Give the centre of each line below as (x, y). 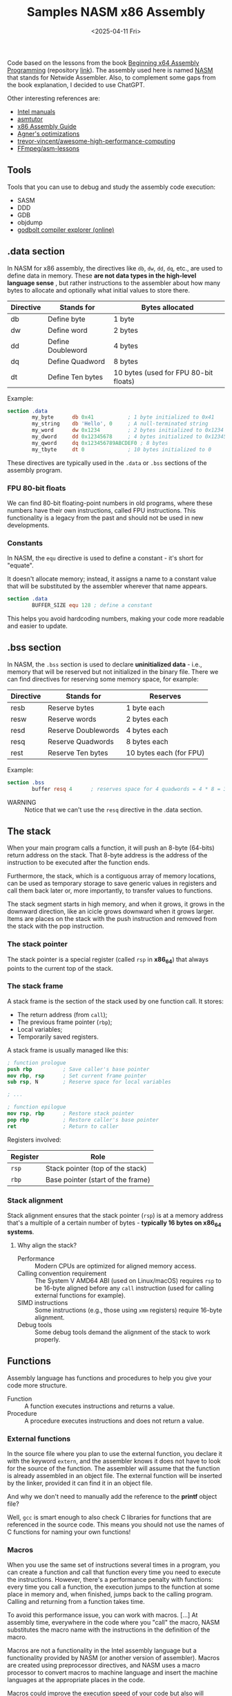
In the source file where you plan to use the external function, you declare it (115, 1453)
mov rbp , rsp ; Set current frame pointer (77, 1076)
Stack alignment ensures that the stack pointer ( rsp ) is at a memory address (115, 1215)
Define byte (67, 319)
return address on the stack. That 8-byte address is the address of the (107, 855)
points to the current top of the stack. (60, 968)
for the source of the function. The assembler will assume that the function (114, 1468)
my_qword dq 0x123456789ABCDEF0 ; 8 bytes (100, 443)
